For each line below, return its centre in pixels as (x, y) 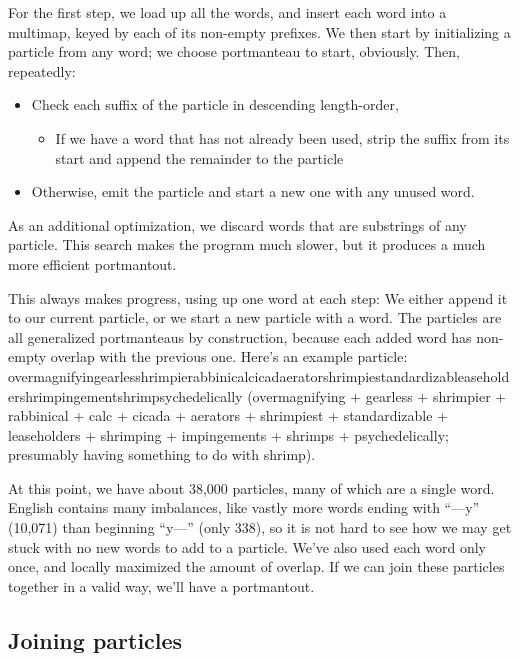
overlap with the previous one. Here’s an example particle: (229, 356)
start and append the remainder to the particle (199, 157)
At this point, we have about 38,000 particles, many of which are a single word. (251, 487)
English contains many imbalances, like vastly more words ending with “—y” (244, 507)
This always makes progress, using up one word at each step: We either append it (258, 297)
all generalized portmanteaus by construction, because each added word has (240, 336)
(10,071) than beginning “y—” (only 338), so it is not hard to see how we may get (260, 527)
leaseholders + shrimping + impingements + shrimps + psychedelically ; (228, 434)
